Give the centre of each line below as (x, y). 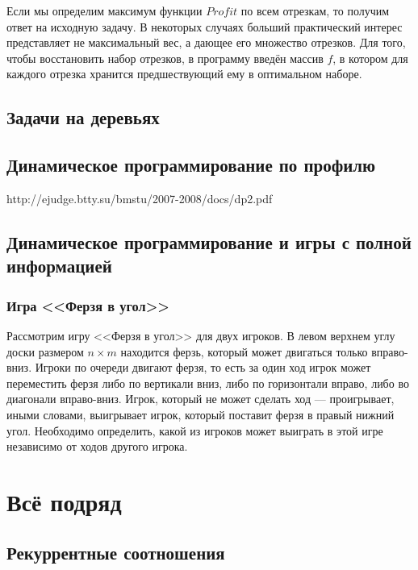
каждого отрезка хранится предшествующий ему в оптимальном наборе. (184, 74)
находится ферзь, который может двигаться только (244, 351)
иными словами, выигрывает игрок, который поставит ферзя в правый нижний (201, 414)
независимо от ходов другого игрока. (97, 446)
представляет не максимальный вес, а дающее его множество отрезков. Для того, (206, 42)
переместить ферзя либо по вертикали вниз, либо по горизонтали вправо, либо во (208, 383)
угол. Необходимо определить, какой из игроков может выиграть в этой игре (195, 430)
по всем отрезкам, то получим (315, 10)
